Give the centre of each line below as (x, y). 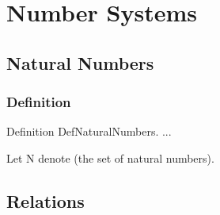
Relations (46, 200)
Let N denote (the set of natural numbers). (110, 157)
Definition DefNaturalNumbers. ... (89, 131)
